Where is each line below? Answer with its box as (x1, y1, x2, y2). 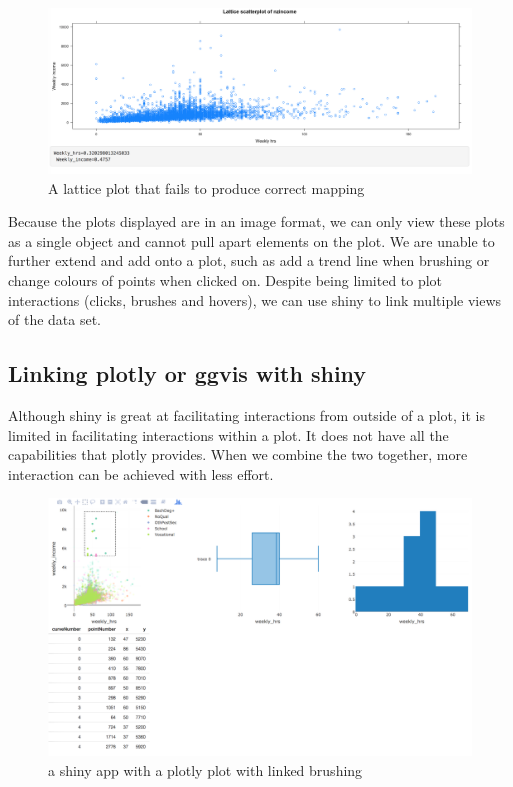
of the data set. (8, 309, 102, 330)
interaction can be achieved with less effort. (8, 463, 274, 484)
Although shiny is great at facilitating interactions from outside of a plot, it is (8, 404, 485, 425)
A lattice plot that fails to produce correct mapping (48, 177, 365, 198)
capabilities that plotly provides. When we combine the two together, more (8, 444, 468, 465)
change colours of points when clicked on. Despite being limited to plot (8, 270, 443, 290)
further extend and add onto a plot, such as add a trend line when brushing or (8, 250, 490, 271)
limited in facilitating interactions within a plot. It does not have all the (8, 424, 449, 445)
